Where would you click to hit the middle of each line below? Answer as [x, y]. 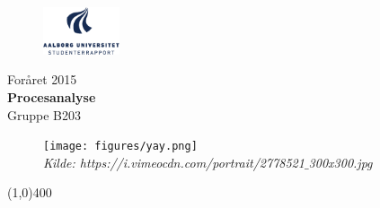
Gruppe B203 [44, 114]
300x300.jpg [340, 162]
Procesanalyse [52, 97]
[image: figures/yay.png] [120, 147]
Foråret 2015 [42, 79]
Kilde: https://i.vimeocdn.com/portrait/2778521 [174, 162]
